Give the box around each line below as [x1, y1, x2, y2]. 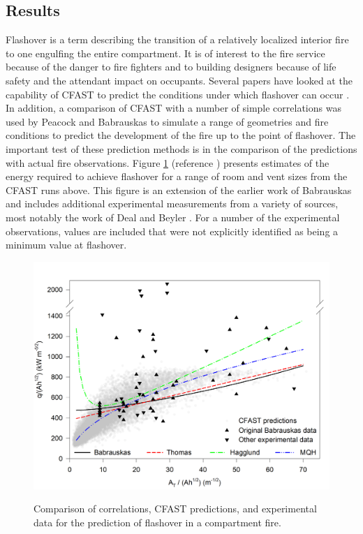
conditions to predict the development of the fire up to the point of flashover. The [6, 128, 356, 142]
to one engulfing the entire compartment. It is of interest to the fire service [6, 45, 325, 60]
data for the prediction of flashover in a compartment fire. [34, 514, 281, 529]
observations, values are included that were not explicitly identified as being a [6, 223, 339, 238]
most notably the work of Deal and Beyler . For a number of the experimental [6, 209, 340, 224]
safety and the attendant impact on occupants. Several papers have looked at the [6, 73, 353, 87]
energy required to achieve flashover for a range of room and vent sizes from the [6, 169, 348, 184]
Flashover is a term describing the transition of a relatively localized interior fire [6, 32, 349, 47]
